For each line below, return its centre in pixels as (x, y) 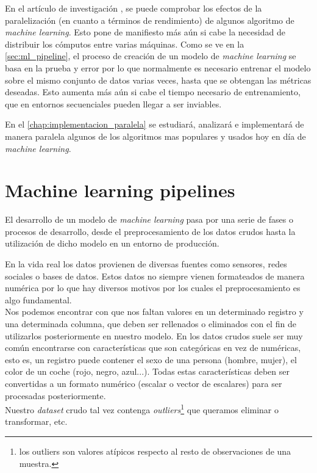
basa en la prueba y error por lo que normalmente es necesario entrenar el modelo (158, 67)
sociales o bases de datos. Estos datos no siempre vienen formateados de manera (155, 276)
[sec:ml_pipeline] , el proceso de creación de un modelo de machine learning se (151, 56)
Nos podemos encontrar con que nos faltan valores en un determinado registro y (154, 312)
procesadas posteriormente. (55, 395)
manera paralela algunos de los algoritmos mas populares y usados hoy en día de (155, 136)
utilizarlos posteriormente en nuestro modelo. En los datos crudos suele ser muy (154, 335)
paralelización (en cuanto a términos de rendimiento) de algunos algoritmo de (150, 20)
